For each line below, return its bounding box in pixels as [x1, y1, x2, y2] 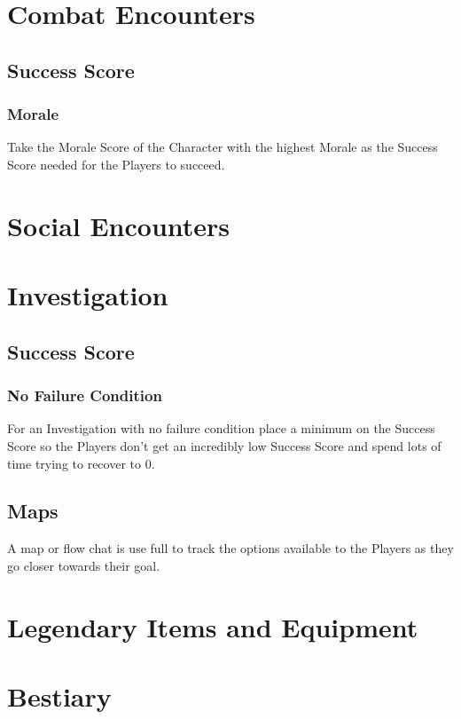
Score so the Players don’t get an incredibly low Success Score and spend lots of [7, 436, 441, 454]
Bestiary [7, 678, 112, 715]
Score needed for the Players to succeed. [7, 154, 225, 173]
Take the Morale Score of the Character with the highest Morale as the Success [7, 138, 438, 156]
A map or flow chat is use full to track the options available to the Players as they [7, 539, 454, 557]
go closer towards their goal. [7, 556, 160, 574]
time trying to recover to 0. [7, 454, 155, 472]
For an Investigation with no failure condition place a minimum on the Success [7, 419, 435, 438]
